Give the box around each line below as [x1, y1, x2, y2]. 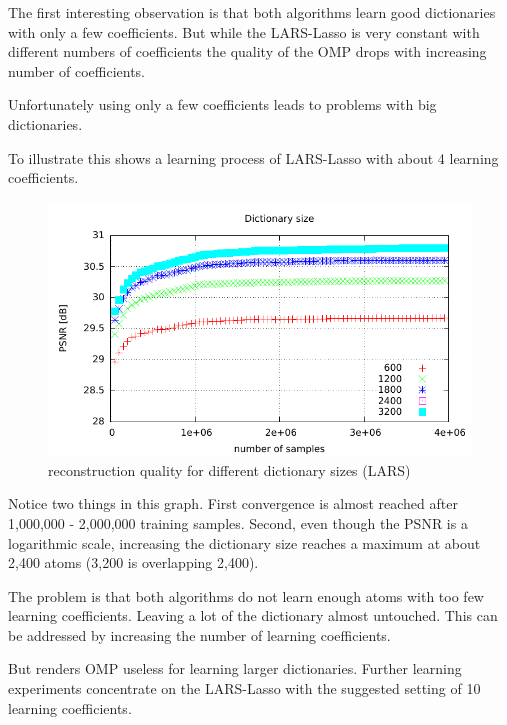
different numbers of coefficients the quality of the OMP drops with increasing [8, 41, 487, 62]
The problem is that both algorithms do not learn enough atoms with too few [8, 585, 484, 606]
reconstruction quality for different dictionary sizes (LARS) [48, 459, 411, 480]
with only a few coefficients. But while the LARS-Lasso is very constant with [8, 21, 480, 42]
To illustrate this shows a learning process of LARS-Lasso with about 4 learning [8, 147, 499, 168]
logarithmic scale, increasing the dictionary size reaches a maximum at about [8, 532, 481, 553]
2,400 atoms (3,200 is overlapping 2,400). [8, 552, 259, 573]
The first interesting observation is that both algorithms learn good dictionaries [8, 2, 496, 22]
